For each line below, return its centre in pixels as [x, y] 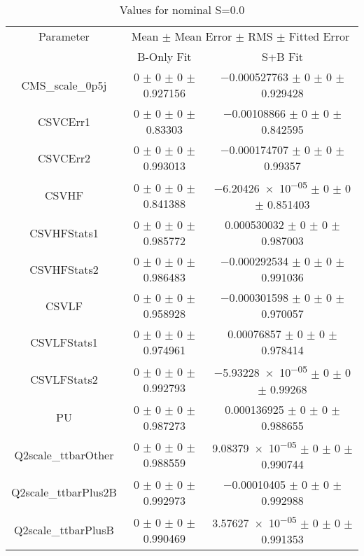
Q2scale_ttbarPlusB [64, 530]
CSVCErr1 [64, 121]
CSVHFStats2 [64, 269]
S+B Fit [282, 56]
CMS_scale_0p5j [64, 85]
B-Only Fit [164, 56]
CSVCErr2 [64, 158]
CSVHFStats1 [64, 232]
